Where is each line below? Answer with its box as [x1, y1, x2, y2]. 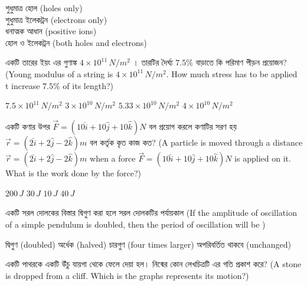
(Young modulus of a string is [5, 67, 113, 80]
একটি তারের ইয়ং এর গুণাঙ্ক [5, 56, 77, 68]
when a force [90, 152, 136, 165]
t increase [5, 79, 40, 91]
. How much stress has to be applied [166, 67, 298, 80]
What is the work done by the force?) [5, 167, 141, 179]
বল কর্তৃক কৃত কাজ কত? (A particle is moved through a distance [90, 136, 303, 148]
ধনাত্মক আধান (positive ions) [5, 25, 97, 37]
